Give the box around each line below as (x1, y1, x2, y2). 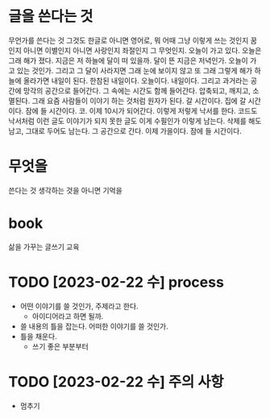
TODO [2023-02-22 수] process (8, 273, 224, 291)
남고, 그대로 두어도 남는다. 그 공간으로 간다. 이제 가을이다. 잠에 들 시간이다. (8, 126, 242, 135)
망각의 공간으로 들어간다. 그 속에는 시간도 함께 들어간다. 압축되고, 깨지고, (23, 85, 251, 95)
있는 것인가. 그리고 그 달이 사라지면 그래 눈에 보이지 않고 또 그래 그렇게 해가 (16, 65, 253, 75)
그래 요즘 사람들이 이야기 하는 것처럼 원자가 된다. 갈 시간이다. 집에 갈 (31, 96, 247, 106)
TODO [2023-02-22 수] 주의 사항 (8, 372, 224, 391)
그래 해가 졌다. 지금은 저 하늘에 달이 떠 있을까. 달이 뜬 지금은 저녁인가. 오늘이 (8, 56, 248, 65)
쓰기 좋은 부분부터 (31, 341, 89, 351)
